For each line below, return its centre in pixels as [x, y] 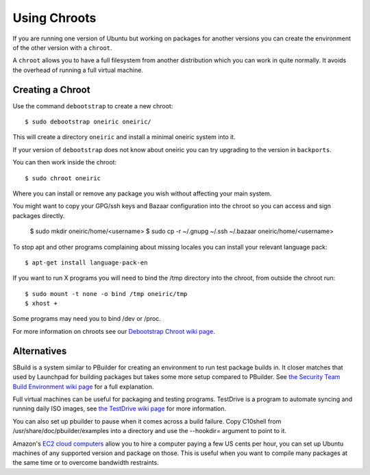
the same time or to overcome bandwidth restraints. [86, 463]
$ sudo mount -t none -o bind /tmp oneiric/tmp [106, 294]
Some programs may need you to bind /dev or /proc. [87, 319]
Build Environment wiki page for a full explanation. [83, 387]
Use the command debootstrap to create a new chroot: [93, 106]
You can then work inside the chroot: [64, 162]
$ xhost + [41, 304]
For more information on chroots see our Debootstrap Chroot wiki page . [114, 331]
